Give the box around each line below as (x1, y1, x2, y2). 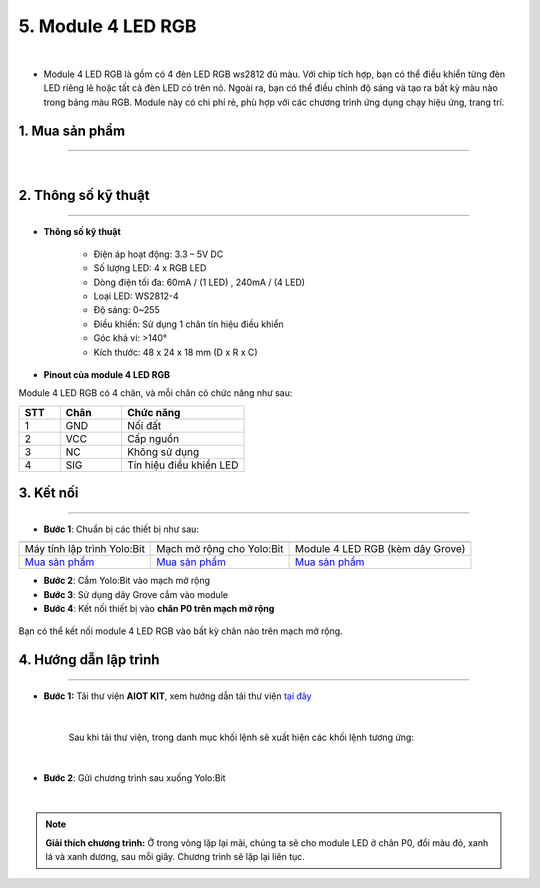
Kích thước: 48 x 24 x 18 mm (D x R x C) (93, 346, 259, 358)
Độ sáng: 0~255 (93, 304, 160, 316)
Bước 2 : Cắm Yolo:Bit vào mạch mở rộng (43, 575, 210, 587)
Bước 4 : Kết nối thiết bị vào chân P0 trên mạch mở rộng (43, 603, 275, 615)
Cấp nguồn (126, 431, 180, 445)
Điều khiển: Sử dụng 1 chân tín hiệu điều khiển (93, 318, 284, 330)
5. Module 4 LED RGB (18, 15, 197, 37)
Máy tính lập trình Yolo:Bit (24, 542, 145, 556)
